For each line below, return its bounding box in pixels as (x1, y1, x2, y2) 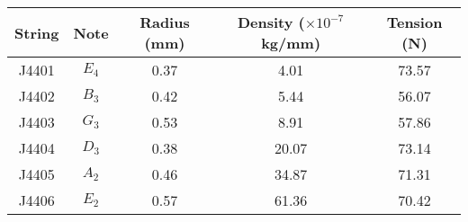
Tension (386, 12, 443, 32)
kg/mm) (261, 32, 321, 53)
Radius (139, 12, 190, 32)
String (14, 22, 59, 43)
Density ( (237, 12, 305, 32)
